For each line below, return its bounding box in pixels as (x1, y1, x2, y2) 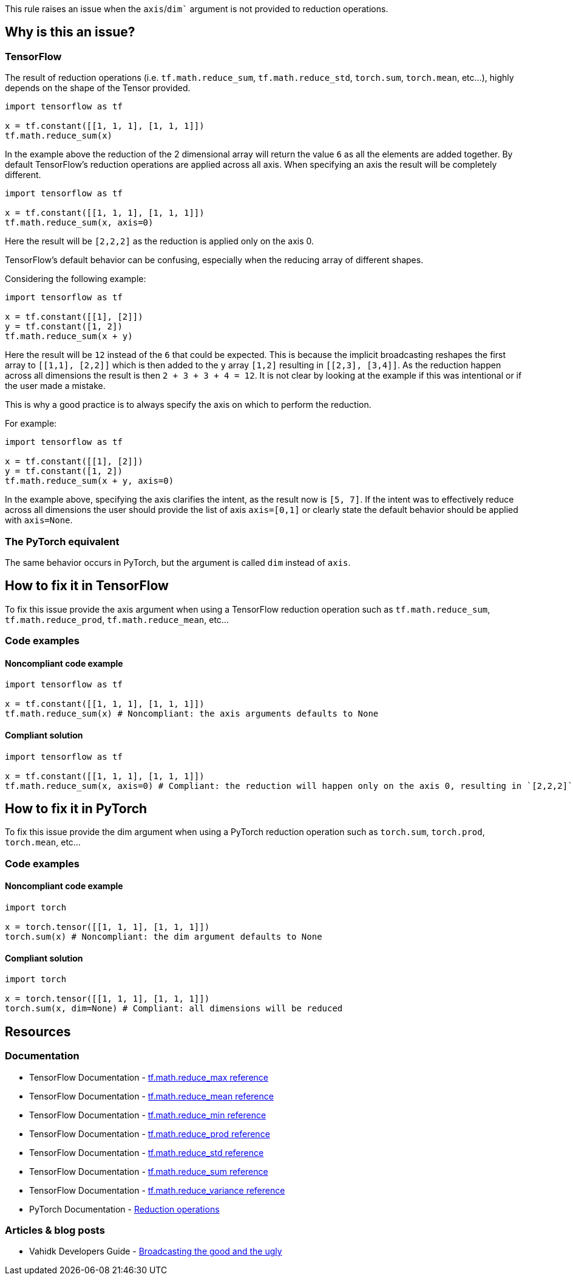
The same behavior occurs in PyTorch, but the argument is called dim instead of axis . (5, 557, 351, 568)
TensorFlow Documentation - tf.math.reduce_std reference (29, 1147, 264, 1158)
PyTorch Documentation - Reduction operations (29, 1203, 220, 1214)
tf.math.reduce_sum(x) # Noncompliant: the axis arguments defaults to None (5, 709, 379, 719)
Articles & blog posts (5, 1223, 105, 1236)
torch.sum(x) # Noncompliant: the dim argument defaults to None (5, 932, 322, 942)
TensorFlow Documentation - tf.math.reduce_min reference (29, 1109, 266, 1120)
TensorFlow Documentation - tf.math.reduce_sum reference (29, 1166, 268, 1177)
